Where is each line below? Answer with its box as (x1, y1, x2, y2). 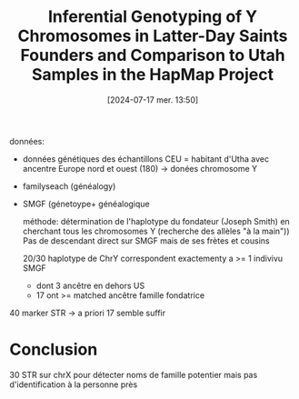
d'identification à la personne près (9, 379, 138, 390)
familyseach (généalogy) (22, 180, 116, 192)
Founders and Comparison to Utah (20, 45, 285, 65)
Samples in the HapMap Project (31, 65, 274, 85)
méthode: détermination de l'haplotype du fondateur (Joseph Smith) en (22, 215, 291, 226)
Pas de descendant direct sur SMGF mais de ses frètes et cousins (22, 234, 270, 246)
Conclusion (9, 339, 98, 360)
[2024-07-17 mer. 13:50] (106, 94, 199, 105)
